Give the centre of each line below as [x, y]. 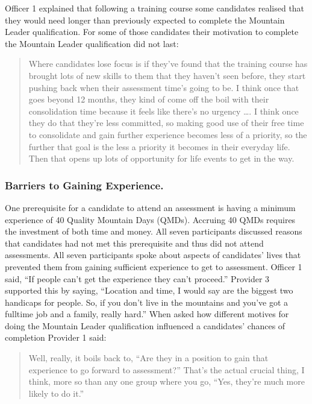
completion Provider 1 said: [56, 337]
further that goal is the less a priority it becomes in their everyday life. [159, 146]
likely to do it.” [56, 393]
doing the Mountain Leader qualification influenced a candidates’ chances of [145, 325]
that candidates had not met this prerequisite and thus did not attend [134, 243]
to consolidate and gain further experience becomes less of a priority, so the [168, 134]
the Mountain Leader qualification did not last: [92, 43]
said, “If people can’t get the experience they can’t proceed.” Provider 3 [137, 278]
